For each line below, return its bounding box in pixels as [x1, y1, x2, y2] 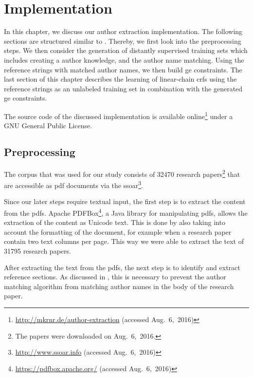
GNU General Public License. [4, 120, 92, 131]
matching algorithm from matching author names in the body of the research [4, 281, 234, 291]
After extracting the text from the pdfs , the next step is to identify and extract [4, 262, 240, 272]
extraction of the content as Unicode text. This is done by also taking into [4, 217, 225, 227]
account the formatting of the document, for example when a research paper [4, 226, 232, 237]
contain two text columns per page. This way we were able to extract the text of [4, 236, 244, 246]
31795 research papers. [4, 246, 71, 256]
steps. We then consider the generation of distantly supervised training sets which [4, 45, 248, 55]
